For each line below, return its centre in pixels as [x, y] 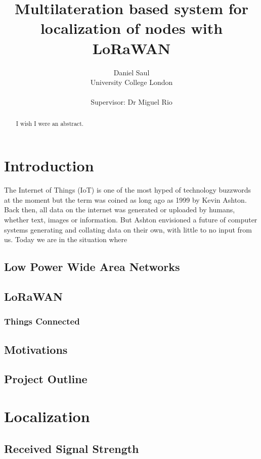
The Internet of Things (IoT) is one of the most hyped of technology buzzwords [128, 190]
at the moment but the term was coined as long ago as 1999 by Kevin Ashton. [125, 199]
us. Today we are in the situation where [66, 239]
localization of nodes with [132, 28]
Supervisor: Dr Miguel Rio [132, 102]
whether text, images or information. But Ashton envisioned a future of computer [131, 220]
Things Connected [42, 321]
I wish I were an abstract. [50, 123]
